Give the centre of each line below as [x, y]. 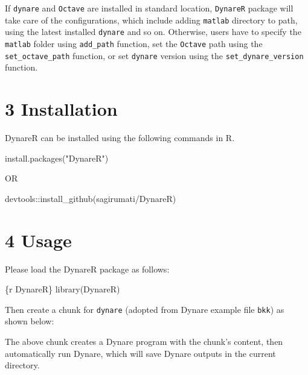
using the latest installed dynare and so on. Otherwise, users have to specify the [153, 32]
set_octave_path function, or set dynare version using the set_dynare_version [154, 55]
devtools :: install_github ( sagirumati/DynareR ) [91, 198]
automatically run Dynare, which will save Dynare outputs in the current [140, 353]
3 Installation [61, 109]
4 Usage [38, 240]
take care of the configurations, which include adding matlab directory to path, [151, 20]
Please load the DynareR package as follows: [87, 269]
